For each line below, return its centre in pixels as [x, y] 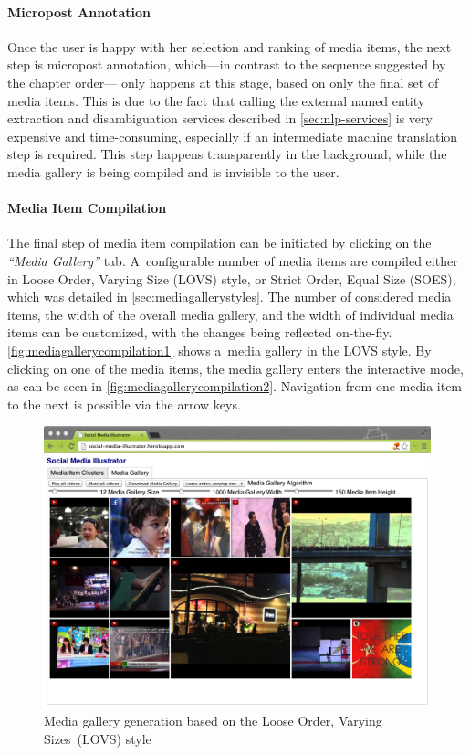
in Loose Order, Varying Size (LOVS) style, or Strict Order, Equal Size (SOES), [232, 278]
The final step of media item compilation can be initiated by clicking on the [219, 243]
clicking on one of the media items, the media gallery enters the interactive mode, [235, 368]
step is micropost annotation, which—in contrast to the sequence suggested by [227, 64]
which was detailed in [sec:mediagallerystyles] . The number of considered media [230, 297]
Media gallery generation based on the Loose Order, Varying [213, 721]
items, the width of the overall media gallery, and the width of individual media [230, 314]
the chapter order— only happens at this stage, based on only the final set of [223, 82]
